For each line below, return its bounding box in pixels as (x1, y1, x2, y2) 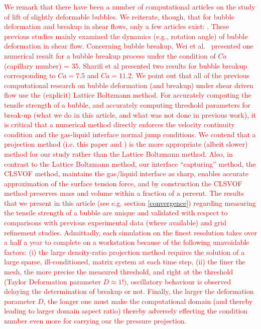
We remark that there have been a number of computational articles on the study (4, 2, 255, 12)
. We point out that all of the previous (132, 70, 250, 81)
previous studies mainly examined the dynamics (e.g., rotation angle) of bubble (4, 31, 248, 41)
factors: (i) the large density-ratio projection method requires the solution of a (4, 246, 244, 257)
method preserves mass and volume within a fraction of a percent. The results (4, 188, 244, 198)
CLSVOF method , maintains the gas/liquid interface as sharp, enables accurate (4, 168, 249, 179)
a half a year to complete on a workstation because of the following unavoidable (4, 237, 249, 247)
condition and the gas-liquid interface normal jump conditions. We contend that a (4, 129, 256, 139)
